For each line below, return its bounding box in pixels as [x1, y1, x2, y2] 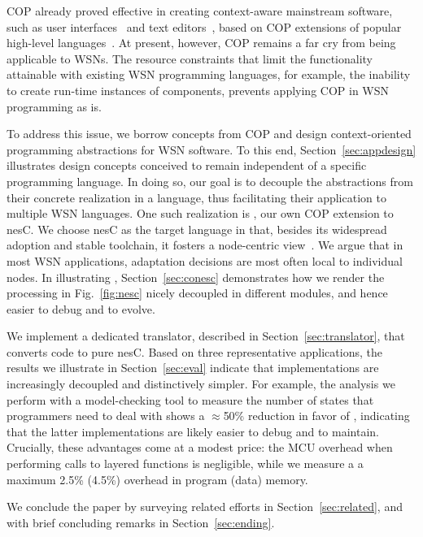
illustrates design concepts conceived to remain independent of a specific [7, 157, 367, 174]
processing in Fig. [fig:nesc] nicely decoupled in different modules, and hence [7, 284, 388, 301]
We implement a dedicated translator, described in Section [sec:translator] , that [7, 327, 405, 344]
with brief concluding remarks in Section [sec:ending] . [7, 513, 275, 531]
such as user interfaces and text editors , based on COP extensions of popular [7, 18, 402, 35]
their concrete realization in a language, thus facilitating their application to [7, 188, 386, 206]
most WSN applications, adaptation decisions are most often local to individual [7, 252, 403, 269]
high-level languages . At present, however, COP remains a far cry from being [7, 34, 396, 51]
